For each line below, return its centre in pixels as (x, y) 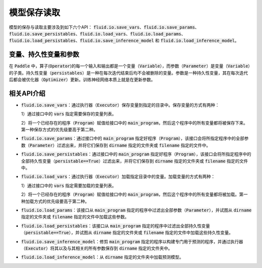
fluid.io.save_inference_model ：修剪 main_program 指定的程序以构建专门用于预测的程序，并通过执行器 (132, 241)
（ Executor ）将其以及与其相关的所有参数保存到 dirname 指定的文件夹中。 (97, 248)
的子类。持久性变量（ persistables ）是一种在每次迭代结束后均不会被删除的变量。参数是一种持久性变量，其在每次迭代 (129, 73)
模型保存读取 (35, 13)
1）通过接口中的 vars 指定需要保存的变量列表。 (69, 114)
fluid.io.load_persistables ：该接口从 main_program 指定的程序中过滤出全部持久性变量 (116, 226)
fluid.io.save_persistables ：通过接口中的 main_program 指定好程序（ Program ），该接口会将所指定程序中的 (136, 154)
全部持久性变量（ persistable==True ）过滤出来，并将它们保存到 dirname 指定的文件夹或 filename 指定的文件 (135, 161)
